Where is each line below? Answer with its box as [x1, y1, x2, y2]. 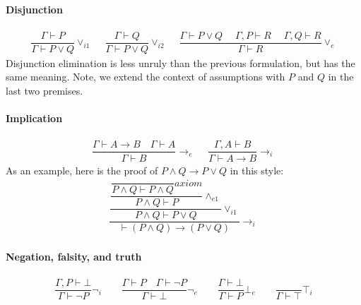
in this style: [230, 162, 284, 177]
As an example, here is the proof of [6, 162, 158, 177]
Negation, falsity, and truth [6, 249, 142, 263]
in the [328, 69, 354, 84]
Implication [6, 111, 63, 126]
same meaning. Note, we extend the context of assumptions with [6, 69, 285, 84]
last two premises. [6, 83, 83, 98]
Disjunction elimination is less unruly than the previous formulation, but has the [6, 55, 355, 70]
